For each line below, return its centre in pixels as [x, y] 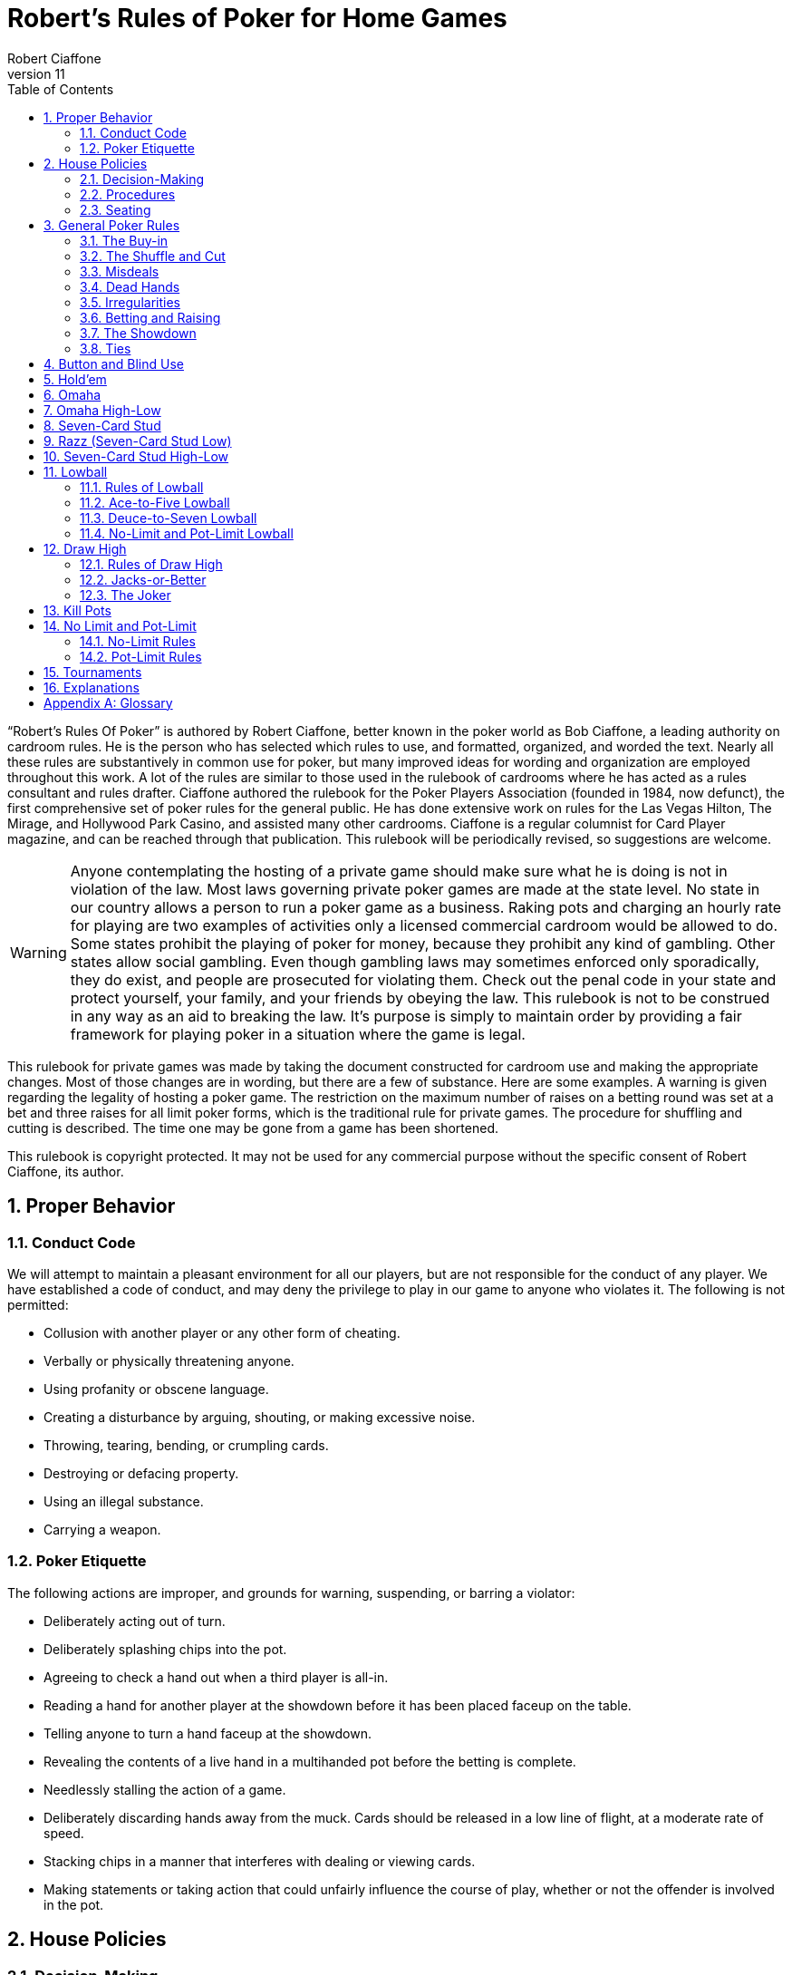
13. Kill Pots [77, 610]
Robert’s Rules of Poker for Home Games [257, 18]
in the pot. [74, 1904]
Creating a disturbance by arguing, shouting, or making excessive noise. [260, 1417]
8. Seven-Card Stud [102, 425]
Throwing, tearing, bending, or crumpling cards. [186, 1445]
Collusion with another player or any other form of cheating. [222, 1332]
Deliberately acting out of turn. [135, 1621]
